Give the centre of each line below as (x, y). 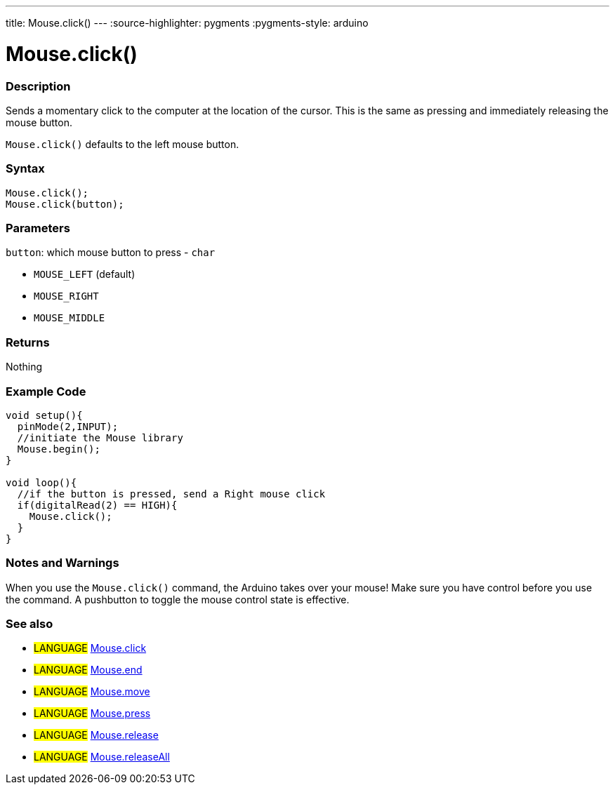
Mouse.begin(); (59, 449)
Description (38, 86)
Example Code (46, 391)
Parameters (38, 228)
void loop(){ (41, 482)
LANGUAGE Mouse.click (90, 648)
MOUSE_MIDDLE (70, 318)
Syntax (25, 169)
